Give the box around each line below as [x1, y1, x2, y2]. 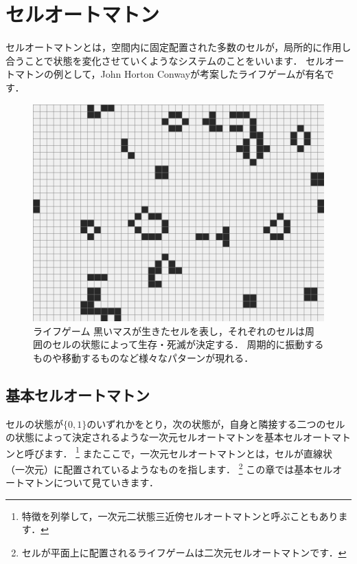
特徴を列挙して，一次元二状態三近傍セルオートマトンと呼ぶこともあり [21, 508, 338, 523]
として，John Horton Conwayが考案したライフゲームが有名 [62, 67, 325, 81]
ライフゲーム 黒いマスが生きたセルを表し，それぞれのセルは [33, 323, 306, 338]
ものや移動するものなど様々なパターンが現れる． [33, 350, 254, 365]
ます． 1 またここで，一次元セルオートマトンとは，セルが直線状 [43, 444, 333, 460]
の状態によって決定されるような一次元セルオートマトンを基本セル [5, 430, 303, 444]
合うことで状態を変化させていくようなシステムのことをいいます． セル [5, 53, 325, 67]
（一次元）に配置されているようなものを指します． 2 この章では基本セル [5, 460, 333, 476]
